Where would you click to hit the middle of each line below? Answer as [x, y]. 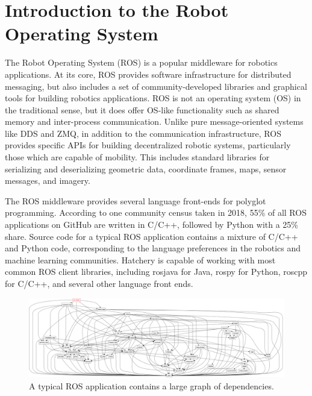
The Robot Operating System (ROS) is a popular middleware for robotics [141, 62]
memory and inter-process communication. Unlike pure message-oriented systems [154, 121]
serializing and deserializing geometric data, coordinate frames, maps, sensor [146, 168]
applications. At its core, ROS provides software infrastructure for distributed [148, 74]
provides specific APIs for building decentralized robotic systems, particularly [148, 145]
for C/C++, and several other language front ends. [99, 283]
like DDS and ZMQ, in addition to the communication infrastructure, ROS [143, 133]
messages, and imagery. [48, 181]
